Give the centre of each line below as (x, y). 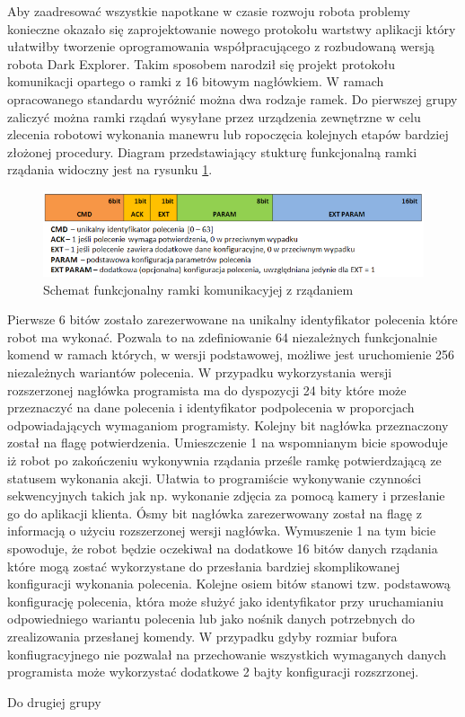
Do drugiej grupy (54, 701)
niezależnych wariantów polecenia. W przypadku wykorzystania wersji (200, 372)
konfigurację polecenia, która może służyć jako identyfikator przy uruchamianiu (226, 601)
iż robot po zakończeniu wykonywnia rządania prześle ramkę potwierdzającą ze (224, 460)
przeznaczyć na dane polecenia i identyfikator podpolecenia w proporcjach (211, 407)
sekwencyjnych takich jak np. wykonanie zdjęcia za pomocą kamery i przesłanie (226, 496)
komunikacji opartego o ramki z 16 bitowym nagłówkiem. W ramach (196, 81)
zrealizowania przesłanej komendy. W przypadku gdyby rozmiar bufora (202, 636)
